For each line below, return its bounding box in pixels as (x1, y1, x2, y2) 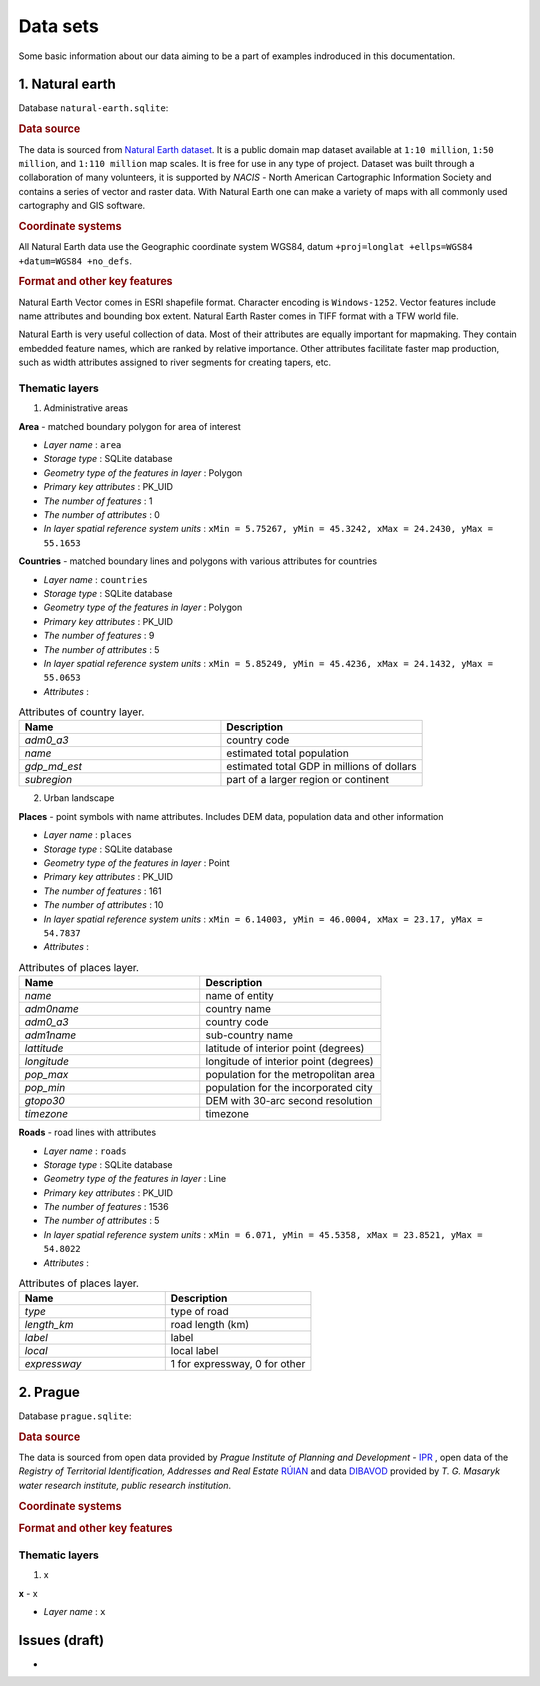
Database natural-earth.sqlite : (18, 102, 169, 114)
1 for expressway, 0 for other (170, 1357, 306, 1371)
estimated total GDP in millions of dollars (226, 760, 417, 774)
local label (170, 1344, 219, 1358)
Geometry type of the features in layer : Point (43, 857, 230, 869)
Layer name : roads (43, 1145, 127, 1157)
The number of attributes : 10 (43, 899, 164, 911)
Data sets (18, 15, 99, 37)
